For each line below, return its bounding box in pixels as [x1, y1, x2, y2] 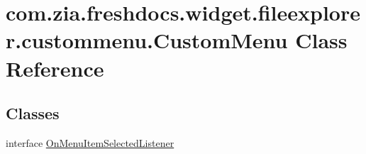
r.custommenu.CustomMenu [6, 26, 288, 55]
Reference [6, 53, 104, 82]
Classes [6, 102, 60, 124]
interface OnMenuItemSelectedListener [6, 135, 174, 150]
